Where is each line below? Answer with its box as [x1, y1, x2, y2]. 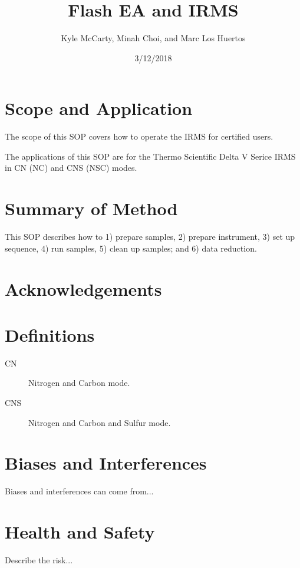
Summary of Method [5, 196, 178, 220]
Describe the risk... [5, 554, 73, 566]
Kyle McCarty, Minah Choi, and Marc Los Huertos [61, 32, 246, 44]
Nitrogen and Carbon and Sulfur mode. [28, 416, 171, 428]
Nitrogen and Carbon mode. [28, 377, 130, 389]
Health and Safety [5, 520, 155, 544]
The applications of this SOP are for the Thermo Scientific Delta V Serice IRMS [5, 150, 296, 162]
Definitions [5, 322, 95, 346]
